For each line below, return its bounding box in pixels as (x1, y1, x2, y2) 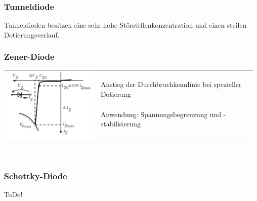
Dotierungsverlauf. (4, 29, 60, 40)
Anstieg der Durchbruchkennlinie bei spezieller (100, 79, 242, 89)
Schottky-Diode (4, 169, 67, 182)
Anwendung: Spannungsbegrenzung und (100, 109, 221, 119)
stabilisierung (100, 119, 141, 129)
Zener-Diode (4, 50, 54, 63)
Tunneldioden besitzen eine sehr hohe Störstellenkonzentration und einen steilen (4, 20, 247, 30)
